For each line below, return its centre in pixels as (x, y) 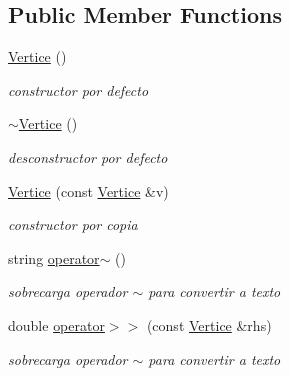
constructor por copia (73, 224)
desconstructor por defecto (88, 156)
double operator (56, 324)
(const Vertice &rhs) (209, 324)
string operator (54, 257)
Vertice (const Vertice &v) (88, 190)
